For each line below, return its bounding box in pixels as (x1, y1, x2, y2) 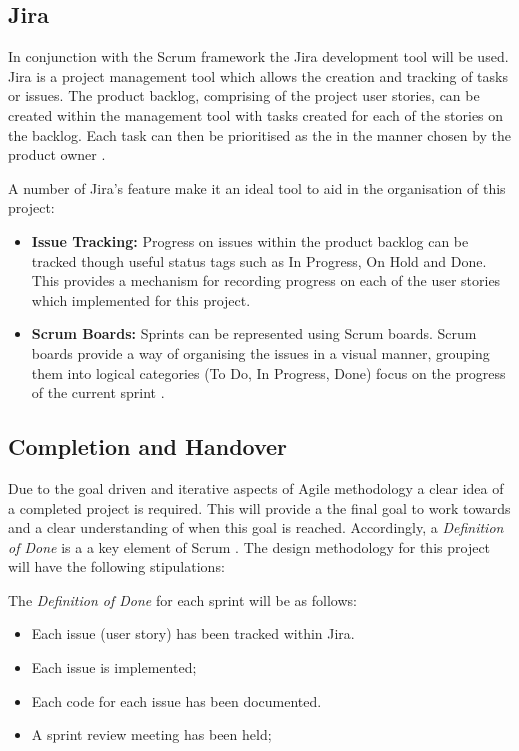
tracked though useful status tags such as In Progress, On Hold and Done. (31, 250, 487, 271)
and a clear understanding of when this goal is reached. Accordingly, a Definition (8, 517, 504, 538)
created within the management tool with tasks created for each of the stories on (8, 104, 504, 125)
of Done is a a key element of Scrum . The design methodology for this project (8, 536, 491, 557)
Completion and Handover (8, 431, 288, 462)
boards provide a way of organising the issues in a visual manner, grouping (31, 342, 490, 363)
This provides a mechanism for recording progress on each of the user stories (31, 270, 501, 291)
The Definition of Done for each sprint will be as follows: (8, 589, 357, 610)
